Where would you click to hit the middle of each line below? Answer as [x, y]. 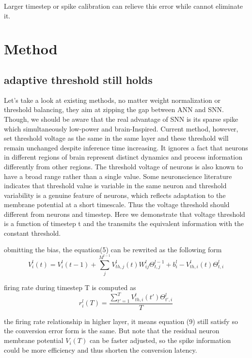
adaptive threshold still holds [78, 79]
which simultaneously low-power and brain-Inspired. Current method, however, [121, 128]
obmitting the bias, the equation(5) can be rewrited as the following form [113, 249]
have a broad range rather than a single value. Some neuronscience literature [118, 176]
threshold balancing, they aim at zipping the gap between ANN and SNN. [114, 109]
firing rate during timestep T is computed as [70, 287]
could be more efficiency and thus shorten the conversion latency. [101, 350]
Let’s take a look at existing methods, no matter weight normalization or [112, 100]
